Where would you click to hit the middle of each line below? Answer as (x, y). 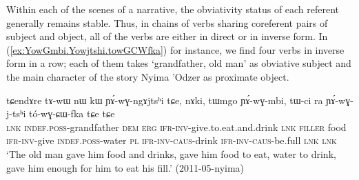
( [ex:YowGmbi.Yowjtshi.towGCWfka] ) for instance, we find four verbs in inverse (175, 49)
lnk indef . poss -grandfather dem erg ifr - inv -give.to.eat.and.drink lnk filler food (176, 127)
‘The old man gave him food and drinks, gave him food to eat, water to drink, (171, 153)
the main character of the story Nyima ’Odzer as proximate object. (148, 76)
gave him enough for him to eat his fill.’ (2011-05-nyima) (125, 167)
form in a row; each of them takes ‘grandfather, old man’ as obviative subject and (179, 63)
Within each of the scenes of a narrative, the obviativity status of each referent (173, 9)
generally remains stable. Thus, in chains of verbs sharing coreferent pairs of (167, 22)
